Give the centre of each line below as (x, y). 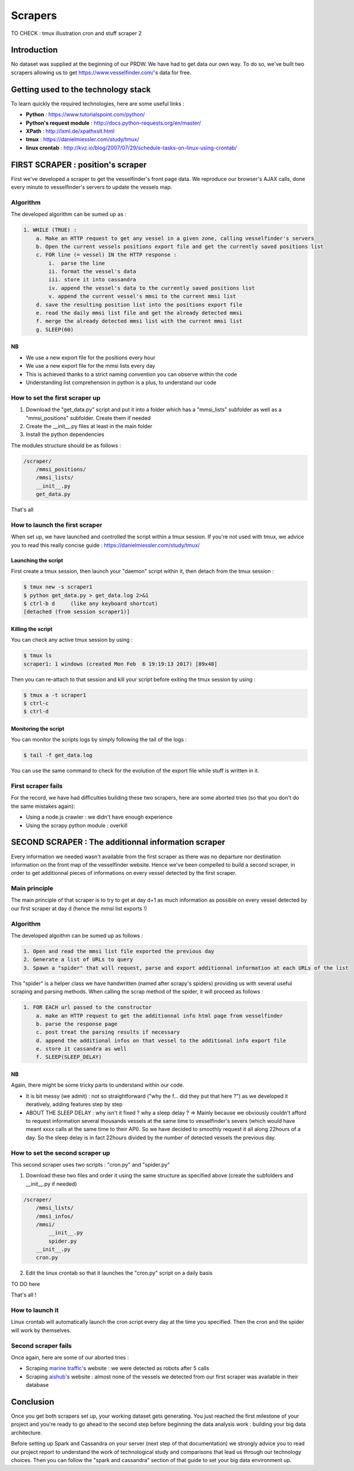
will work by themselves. (41, 1330)
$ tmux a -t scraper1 (55, 695)
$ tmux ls (38, 656)
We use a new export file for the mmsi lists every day (90, 366)
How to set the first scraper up (56, 397)
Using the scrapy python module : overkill (76, 825)
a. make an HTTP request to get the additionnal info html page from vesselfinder (160, 1015)
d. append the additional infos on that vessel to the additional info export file (161, 1040)
